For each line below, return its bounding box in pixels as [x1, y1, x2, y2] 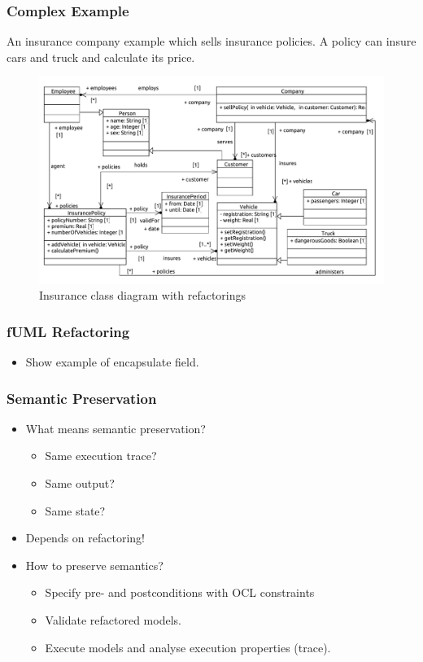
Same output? [45, 475, 115, 492]
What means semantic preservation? [25, 419, 206, 436]
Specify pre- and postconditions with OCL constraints [45, 584, 315, 601]
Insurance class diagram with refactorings [39, 287, 246, 304]
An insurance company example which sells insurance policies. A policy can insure [7, 33, 416, 50]
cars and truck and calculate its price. [7, 48, 195, 65]
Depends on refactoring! [25, 529, 145, 546]
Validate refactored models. [45, 612, 181, 629]
